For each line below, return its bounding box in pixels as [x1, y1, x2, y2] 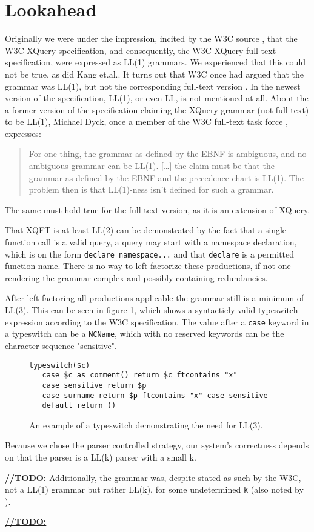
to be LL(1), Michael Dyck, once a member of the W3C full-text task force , [5, 115, 288, 128]
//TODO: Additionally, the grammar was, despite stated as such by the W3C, [5, 471, 301, 484]
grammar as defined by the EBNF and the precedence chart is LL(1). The [28, 171, 304, 184]
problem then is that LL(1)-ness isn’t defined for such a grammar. [28, 183, 274, 196]
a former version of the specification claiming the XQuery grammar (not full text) [5, 103, 309, 116]
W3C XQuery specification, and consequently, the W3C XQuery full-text [5, 44, 276, 56]
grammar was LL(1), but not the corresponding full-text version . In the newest [5, 79, 301, 92]
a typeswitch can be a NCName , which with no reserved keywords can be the [5, 327, 284, 340]
